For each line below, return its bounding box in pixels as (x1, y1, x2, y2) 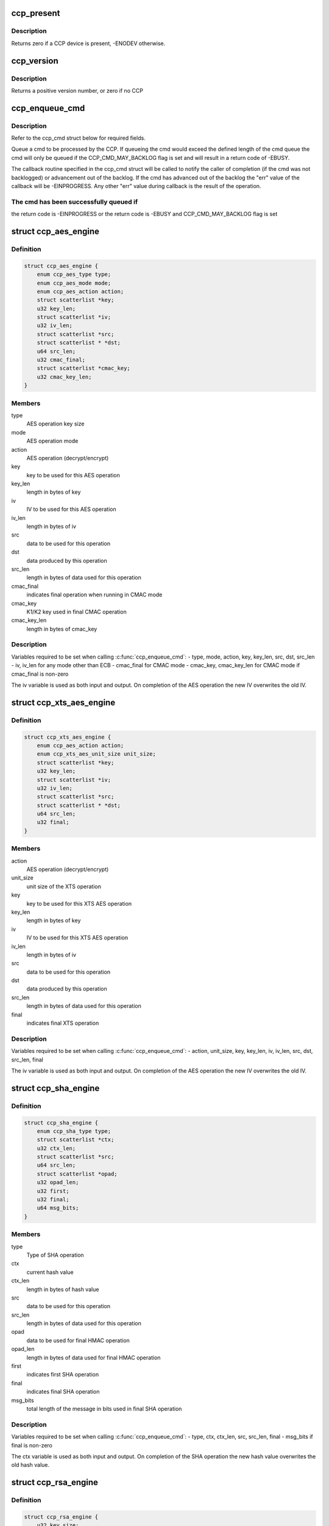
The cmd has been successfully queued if (11, 197, 138, 206)
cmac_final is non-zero (11, 670, 69, 678)
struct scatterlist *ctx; (37, 1136, 115, 1143)
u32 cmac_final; (37, 356, 85, 363)
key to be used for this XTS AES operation (26, 900, 132, 907)
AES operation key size (26, 420, 85, 427)
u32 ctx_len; (37, 1144, 76, 1152)
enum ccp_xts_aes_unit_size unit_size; (37, 751, 157, 758)
